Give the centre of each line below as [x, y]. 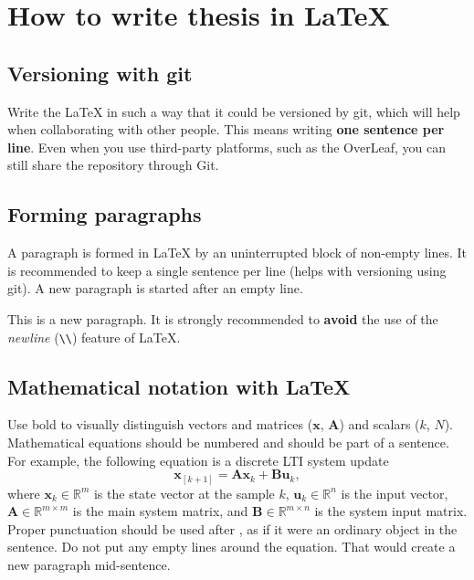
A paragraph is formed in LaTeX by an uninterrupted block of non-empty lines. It [237, 253]
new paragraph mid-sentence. [89, 565]
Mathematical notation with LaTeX [179, 386]
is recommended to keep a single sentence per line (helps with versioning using [227, 270]
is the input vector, [395, 493]
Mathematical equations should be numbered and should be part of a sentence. [228, 442]
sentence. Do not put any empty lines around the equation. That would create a [232, 547]
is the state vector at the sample [184, 493]
